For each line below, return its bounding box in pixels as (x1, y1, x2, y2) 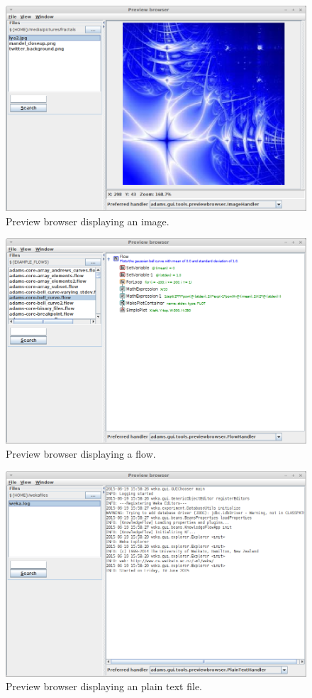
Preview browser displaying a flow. (6, 446, 156, 461)
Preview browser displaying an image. (6, 213, 169, 228)
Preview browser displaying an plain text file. (6, 679, 202, 694)
